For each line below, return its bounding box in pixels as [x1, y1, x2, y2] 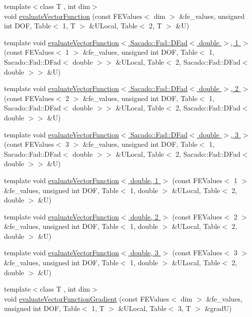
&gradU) [204, 303, 232, 314]
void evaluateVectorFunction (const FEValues [4, 10, 143, 21]
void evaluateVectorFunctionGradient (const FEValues [4, 293, 169, 304]
